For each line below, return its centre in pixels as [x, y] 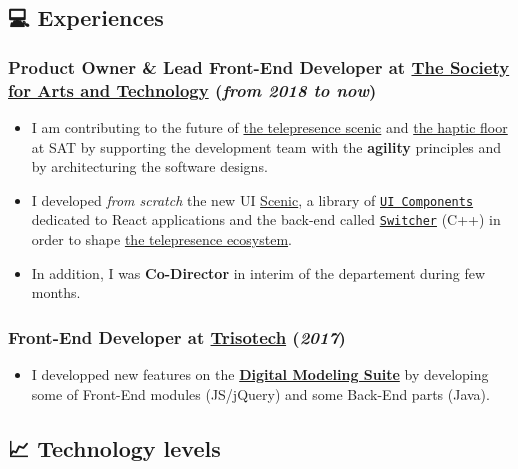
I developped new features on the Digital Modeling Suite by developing [260, 374]
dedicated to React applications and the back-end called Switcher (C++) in [266, 219]
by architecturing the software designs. [149, 166]
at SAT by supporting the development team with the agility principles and [266, 146]
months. [56, 292]
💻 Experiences [86, 17]
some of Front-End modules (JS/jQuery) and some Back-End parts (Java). [260, 393]
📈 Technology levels [114, 447]
